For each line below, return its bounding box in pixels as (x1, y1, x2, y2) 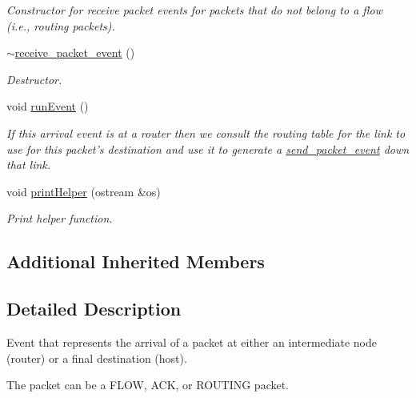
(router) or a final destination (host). (6, 349, 187, 366)
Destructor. (6, 70, 62, 87)
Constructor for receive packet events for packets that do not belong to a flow (6, 2, 382, 18)
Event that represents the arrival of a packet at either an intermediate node (6, 333, 377, 350)
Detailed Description (6, 296, 182, 321)
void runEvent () (6, 98, 89, 115)
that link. (6, 156, 51, 173)
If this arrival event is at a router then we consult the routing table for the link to (6, 124, 406, 141)
